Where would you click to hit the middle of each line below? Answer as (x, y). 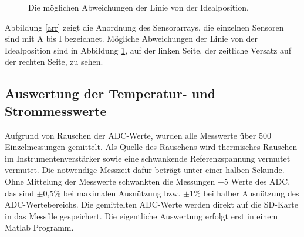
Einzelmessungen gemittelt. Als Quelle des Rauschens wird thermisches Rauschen (151, 147)
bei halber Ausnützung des (251, 193)
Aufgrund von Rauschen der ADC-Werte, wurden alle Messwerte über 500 (138, 135)
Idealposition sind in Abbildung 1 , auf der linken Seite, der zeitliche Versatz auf (148, 50)
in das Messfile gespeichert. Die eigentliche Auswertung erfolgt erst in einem (141, 216)
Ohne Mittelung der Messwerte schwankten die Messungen (110, 181)
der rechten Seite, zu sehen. (54, 61)
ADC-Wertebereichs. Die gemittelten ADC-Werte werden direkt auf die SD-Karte (152, 204)
